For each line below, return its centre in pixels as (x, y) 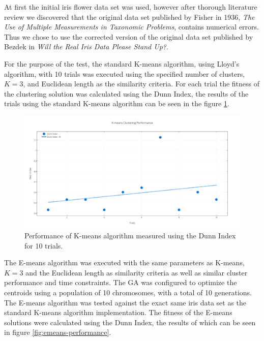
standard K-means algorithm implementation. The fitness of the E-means (118, 312)
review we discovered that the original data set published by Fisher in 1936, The (129, 17)
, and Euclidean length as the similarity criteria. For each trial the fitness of (141, 84)
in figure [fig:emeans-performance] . (58, 332)
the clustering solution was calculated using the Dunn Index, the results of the (126, 93)
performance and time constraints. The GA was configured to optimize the (121, 282)
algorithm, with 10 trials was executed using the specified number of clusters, (125, 73)
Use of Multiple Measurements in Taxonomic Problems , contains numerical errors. (131, 27)
